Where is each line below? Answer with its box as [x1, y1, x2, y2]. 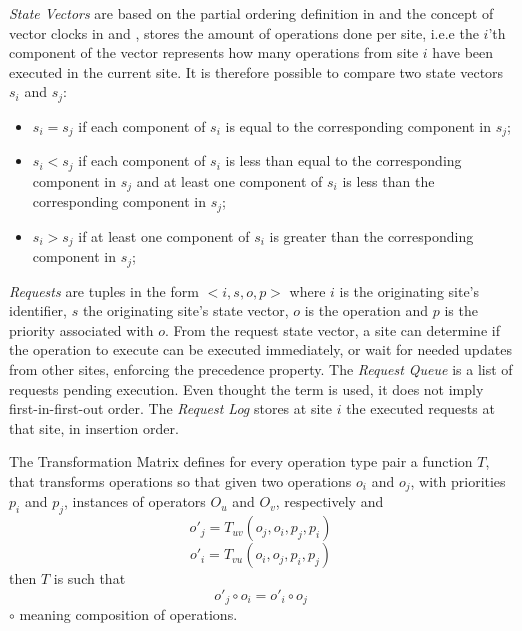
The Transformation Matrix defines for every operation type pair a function [9, 451, 473, 472]
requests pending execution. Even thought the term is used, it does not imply [9, 378, 484, 399]
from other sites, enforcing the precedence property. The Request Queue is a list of [9, 358, 513, 379]
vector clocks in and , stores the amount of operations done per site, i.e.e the [9, 22, 479, 43]
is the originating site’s [339, 280, 480, 301]
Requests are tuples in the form [9, 280, 199, 301]
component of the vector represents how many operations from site [9, 42, 419, 63]
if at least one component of [78, 225, 250, 246]
